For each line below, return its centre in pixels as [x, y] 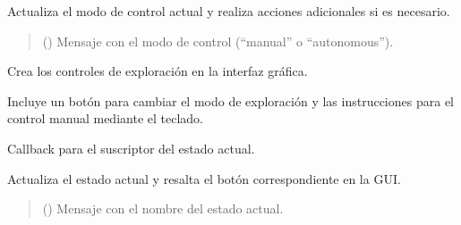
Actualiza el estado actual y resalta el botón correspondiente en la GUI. [204, 178]
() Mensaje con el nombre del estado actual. [163, 208]
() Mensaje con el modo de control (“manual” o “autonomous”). [218, 41]
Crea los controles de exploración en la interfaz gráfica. [158, 71]
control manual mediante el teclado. [105, 118]
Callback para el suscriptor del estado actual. [131, 148]
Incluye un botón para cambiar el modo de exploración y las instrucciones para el [230, 100]
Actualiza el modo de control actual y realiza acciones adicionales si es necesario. [229, 11]
